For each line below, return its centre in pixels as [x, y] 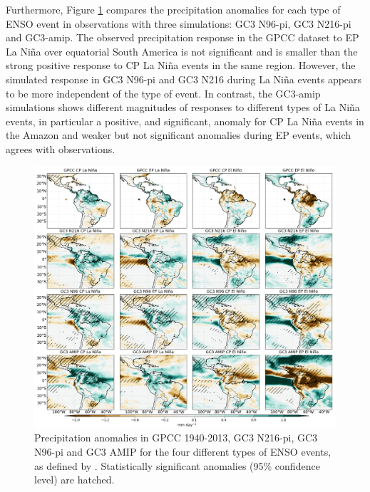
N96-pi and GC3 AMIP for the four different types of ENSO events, [183, 451]
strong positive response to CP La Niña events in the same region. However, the [181, 65]
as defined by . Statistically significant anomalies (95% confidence [177, 465]
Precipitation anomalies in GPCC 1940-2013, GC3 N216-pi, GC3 [176, 438]
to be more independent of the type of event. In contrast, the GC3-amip [163, 93]
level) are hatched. [74, 480]
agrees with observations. [61, 148]
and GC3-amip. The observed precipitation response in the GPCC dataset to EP [183, 37]
